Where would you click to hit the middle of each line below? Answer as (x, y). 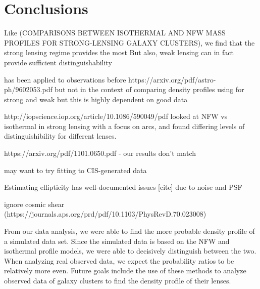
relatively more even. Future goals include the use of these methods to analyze (125, 271)
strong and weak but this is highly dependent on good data (96, 99)
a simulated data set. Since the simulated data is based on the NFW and (117, 241)
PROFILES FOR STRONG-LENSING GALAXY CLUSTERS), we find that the (129, 42)
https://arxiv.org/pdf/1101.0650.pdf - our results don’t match (100, 153)
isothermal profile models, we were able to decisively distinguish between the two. (130, 251)
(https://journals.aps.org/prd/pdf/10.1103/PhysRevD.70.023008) (105, 214)
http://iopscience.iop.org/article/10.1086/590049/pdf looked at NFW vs (116, 116)
